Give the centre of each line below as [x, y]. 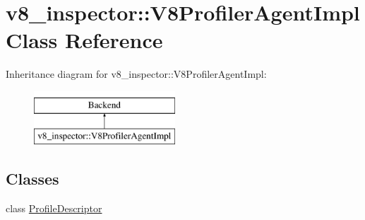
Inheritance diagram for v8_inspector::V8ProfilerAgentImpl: [136, 74]
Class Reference [84, 40]
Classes [32, 179]
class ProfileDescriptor [54, 208]
